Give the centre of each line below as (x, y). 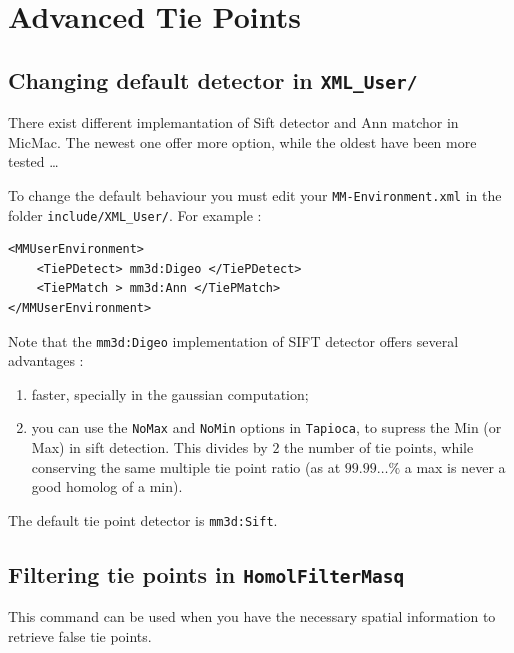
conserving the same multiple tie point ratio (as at (186, 466)
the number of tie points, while (379, 447)
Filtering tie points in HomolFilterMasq (206, 573)
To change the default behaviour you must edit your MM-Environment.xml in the (255, 194)
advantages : (46, 360)
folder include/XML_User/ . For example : (135, 214)
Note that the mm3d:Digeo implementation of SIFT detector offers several (233, 340)
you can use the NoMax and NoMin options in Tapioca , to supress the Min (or (266, 427)
